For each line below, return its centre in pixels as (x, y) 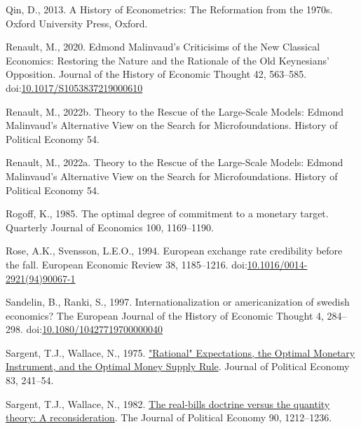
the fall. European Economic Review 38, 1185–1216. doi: (127, 264)
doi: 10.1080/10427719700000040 (95, 329)
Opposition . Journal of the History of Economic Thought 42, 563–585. (156, 74)
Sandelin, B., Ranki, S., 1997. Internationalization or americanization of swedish (178, 302)
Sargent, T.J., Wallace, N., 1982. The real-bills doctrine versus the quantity (168, 403)
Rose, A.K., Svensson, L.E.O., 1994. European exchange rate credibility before (174, 251)
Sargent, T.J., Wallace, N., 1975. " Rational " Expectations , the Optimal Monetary (180, 352)
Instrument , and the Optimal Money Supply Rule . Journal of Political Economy (178, 366)
